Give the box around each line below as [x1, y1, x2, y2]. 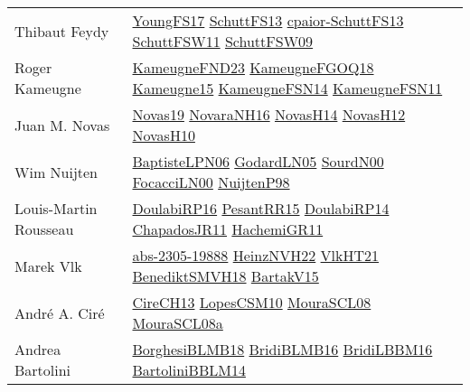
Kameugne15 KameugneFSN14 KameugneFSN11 [132, 78, 443, 98]
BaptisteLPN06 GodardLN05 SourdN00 [132, 151, 384, 172]
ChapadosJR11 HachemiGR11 [132, 219, 324, 239]
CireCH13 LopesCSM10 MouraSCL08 [132, 292, 371, 313]
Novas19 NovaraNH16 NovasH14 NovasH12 [132, 104, 406, 125]
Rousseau [14, 219, 74, 239]
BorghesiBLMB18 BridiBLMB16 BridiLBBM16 [132, 339, 433, 359]
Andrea [14, 339, 61, 359]
